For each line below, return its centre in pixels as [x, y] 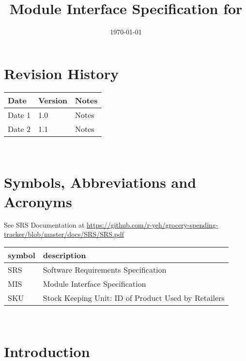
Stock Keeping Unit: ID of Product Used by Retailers [134, 297]
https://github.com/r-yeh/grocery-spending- [153, 224]
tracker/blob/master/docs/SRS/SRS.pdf [64, 234]
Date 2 [19, 129]
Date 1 [19, 115]
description [64, 255]
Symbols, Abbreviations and [100, 182]
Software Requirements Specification [105, 269]
